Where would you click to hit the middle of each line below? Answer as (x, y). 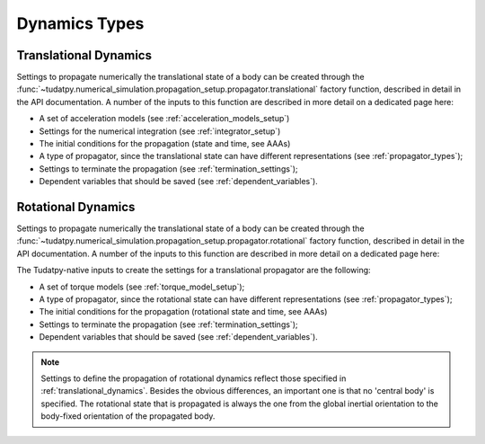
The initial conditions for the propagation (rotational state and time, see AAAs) (183, 312)
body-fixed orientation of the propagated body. (128, 416)
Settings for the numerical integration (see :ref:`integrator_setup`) (160, 131)
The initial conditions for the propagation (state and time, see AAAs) (165, 144)
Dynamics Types (80, 23)
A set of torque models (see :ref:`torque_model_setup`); (142, 287)
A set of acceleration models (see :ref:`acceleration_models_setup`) (164, 119)
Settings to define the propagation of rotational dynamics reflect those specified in (194, 378)
